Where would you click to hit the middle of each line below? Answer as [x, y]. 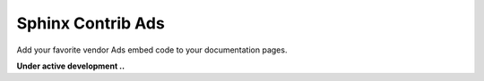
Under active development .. [71, 66]
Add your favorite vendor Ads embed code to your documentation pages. [152, 50]
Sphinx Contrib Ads [91, 23]
